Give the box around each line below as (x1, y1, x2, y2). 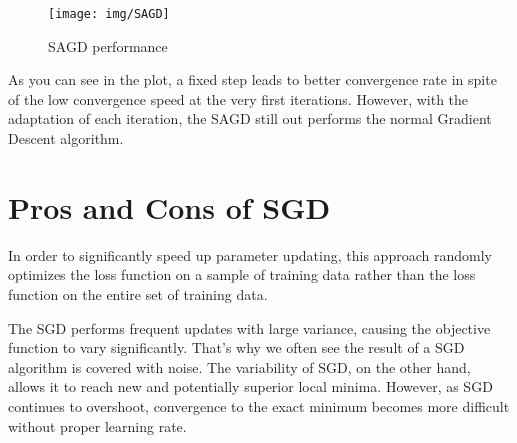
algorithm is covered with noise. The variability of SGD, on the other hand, (8, 356, 471, 377)
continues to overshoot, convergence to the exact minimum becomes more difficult (8, 395, 510, 416)
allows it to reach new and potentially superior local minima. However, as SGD (8, 376, 493, 397)
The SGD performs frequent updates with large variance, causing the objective (8, 317, 491, 338)
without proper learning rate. (8, 415, 187, 436)
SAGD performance (48, 35, 168, 56)
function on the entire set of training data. (8, 283, 268, 304)
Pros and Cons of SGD (8, 186, 331, 227)
